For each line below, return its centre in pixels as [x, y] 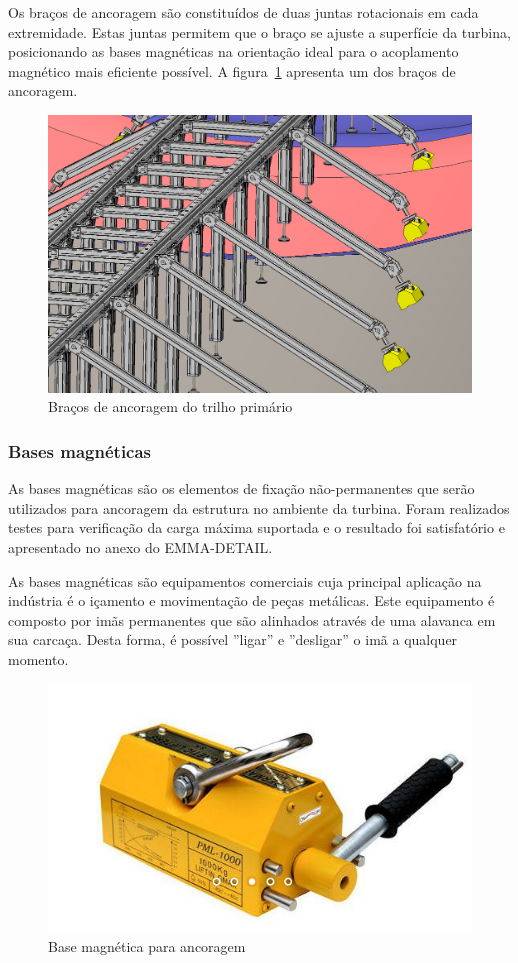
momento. [38, 658]
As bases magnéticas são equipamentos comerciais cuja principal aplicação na [245, 580]
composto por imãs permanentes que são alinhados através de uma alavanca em [252, 619]
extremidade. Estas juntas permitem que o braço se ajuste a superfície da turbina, [259, 31]
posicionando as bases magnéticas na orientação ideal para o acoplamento [233, 51]
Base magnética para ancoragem [147, 946]
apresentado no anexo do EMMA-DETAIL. [140, 546]
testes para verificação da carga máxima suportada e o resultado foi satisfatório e [256, 527]
